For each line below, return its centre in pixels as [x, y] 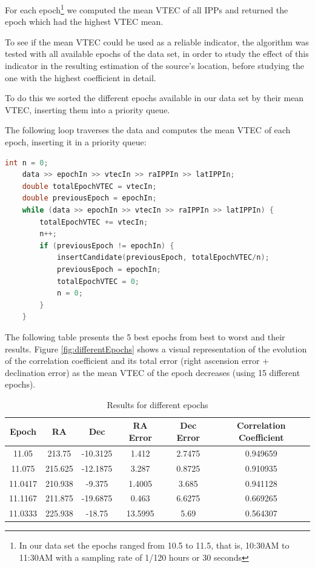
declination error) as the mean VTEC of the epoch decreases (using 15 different [153, 372]
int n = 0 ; [27, 163]
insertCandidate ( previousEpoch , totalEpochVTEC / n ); [163, 258]
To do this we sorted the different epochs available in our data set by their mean [154, 98]
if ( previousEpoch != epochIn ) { [107, 246]
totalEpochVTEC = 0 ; [98, 281]
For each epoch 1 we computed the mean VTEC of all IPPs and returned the [147, 9]
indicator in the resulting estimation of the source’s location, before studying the [155, 66]
